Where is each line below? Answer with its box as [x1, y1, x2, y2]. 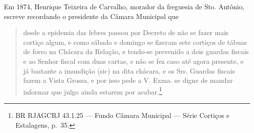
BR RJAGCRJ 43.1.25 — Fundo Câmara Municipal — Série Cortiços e [15, 110, 230, 120]
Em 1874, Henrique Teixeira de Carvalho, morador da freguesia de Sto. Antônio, [4, 1, 245, 11]
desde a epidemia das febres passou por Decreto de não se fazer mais [23, 27, 229, 38]
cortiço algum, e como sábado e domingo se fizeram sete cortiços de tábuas [23, 37, 247, 47]
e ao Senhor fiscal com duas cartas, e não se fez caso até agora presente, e [23, 56, 244, 66]
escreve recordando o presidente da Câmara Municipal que [4, 11, 179, 21]
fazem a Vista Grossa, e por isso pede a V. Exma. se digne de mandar [23, 75, 233, 85]
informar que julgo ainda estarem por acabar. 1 [23, 85, 162, 96]
